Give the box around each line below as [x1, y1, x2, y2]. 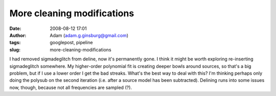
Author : [9, 32, 27, 38]
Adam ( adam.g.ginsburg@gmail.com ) [50, 32, 129, 38]
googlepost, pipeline [50, 40, 93, 46]
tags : [9, 40, 21, 46]
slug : [9, 46, 20, 53]
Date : [9, 25, 21, 31]
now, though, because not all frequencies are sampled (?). [9, 84, 132, 90]
